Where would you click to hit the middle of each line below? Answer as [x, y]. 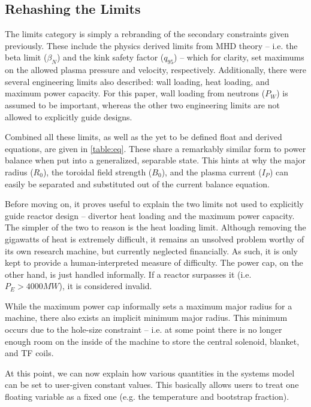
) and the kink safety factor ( [111, 57]
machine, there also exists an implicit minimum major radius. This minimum [146, 318]
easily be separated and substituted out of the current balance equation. [137, 183]
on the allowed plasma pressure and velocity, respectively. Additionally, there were [155, 70]
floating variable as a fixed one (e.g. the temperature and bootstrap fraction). [147, 397]
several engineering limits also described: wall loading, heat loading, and [137, 81]
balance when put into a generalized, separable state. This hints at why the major [155, 160]
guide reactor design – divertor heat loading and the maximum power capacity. [150, 215]
